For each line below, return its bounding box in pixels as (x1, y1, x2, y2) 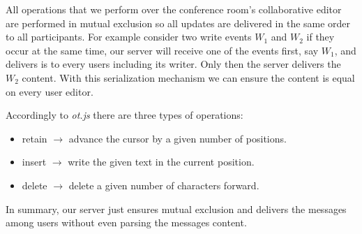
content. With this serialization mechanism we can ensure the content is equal (22, 70, 355, 85)
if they (306, 29, 335, 44)
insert (22, 154, 47, 169)
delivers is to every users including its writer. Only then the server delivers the (6, 57, 341, 71)
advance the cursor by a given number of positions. (68, 131, 287, 145)
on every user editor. (6, 84, 93, 98)
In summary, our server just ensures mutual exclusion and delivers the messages (6, 201, 347, 216)
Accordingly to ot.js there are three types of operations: (6, 108, 243, 122)
